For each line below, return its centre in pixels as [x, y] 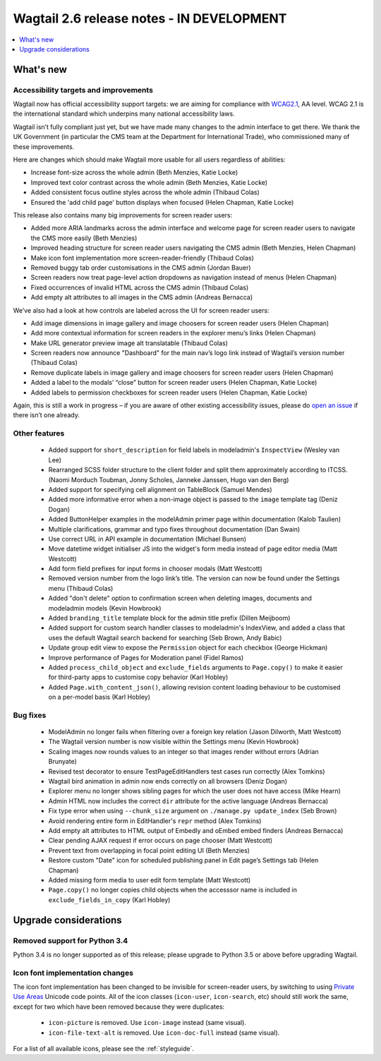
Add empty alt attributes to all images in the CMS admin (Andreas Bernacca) [142, 297]
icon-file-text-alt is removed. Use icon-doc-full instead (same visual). [164, 1032]
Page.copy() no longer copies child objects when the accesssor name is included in [173, 890]
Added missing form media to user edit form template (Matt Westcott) [150, 880]
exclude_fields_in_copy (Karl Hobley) [109, 899]
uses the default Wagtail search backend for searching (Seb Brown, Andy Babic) [165, 637]
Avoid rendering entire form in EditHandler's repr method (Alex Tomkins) [155, 821]
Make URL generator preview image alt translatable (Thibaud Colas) [129, 343]
